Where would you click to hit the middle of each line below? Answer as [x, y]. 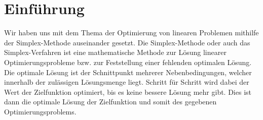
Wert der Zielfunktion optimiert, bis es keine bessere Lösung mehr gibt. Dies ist [128, 92]
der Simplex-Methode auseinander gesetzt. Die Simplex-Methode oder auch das [127, 42]
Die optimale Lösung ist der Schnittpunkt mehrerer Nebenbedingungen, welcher [128, 72]
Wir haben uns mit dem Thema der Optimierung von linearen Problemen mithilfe [131, 33]
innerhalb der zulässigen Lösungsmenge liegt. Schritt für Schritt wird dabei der [127, 82]
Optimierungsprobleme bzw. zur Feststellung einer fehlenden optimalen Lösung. [128, 62]
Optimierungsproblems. [40, 111]
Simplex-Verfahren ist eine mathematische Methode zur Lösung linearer [115, 52]
